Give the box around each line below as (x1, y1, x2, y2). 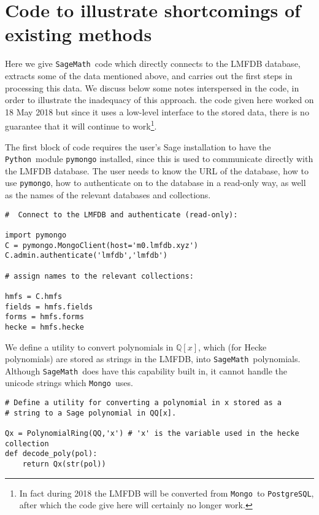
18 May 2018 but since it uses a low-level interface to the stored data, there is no (5, 105, 309, 118)
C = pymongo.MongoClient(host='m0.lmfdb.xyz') (5, 241, 198, 250)
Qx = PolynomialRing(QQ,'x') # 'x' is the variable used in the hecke (5, 429, 299, 438)
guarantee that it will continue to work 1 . (5, 118, 157, 132)
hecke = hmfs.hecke (5, 322, 84, 331)
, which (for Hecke (198, 340, 267, 353)
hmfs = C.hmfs (5, 292, 63, 301)
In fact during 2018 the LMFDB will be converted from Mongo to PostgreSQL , (19, 486, 314, 499)
